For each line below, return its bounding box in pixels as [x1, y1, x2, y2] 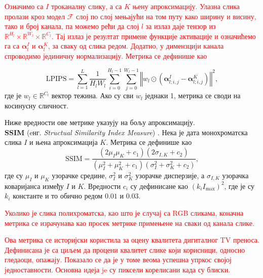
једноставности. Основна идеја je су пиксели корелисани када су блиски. [5, 264, 231, 274]
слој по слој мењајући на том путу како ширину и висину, [76, 11, 256, 21]
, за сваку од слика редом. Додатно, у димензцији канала [48, 41, 224, 51]
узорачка [222, 170, 249, 180]
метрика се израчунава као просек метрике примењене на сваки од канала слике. [5, 217, 254, 228]
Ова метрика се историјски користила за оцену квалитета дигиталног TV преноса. [5, 234, 259, 245]
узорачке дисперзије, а [135, 170, 205, 180]
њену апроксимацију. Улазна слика [132, 1, 240, 11]
